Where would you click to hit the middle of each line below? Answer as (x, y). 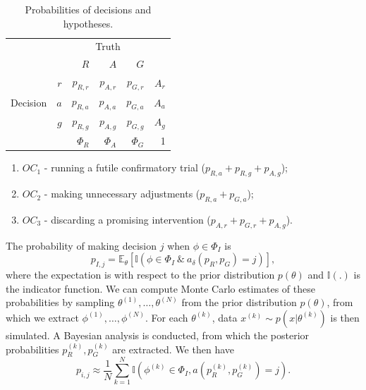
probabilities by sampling (60, 302)
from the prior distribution (239, 302)
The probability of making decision (81, 245)
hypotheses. (88, 23)
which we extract (42, 317)
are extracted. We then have (173, 349)
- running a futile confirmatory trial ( (124, 167)
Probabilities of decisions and (88, 9)
